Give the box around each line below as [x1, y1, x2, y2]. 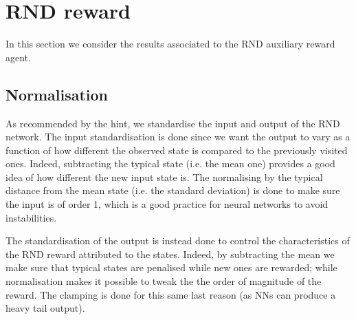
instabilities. [5, 210, 57, 224]
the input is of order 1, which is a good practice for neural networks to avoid [5, 197, 329, 211]
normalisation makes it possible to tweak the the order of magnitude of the [5, 274, 322, 288]
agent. [5, 50, 31, 64]
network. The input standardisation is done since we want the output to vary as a [5, 129, 351, 144]
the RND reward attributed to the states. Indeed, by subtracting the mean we [5, 246, 335, 261]
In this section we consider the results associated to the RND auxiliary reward [5, 36, 335, 51]
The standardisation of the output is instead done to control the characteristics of [5, 233, 350, 248]
